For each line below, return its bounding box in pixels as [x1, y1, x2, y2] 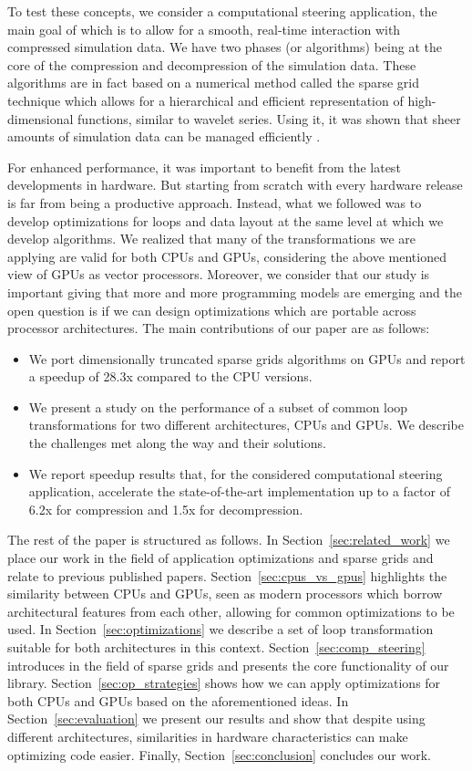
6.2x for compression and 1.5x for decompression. [28, 499, 303, 518]
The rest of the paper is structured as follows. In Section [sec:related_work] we [7, 530, 450, 549]
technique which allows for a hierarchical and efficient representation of [7, 90, 404, 109]
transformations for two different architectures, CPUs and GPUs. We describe [28, 415, 465, 434]
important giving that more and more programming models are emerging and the [7, 282, 462, 301]
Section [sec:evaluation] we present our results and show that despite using [7, 709, 426, 728]
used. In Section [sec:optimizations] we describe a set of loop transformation [7, 620, 434, 639]
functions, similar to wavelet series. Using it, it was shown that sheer [77, 109, 461, 128]
